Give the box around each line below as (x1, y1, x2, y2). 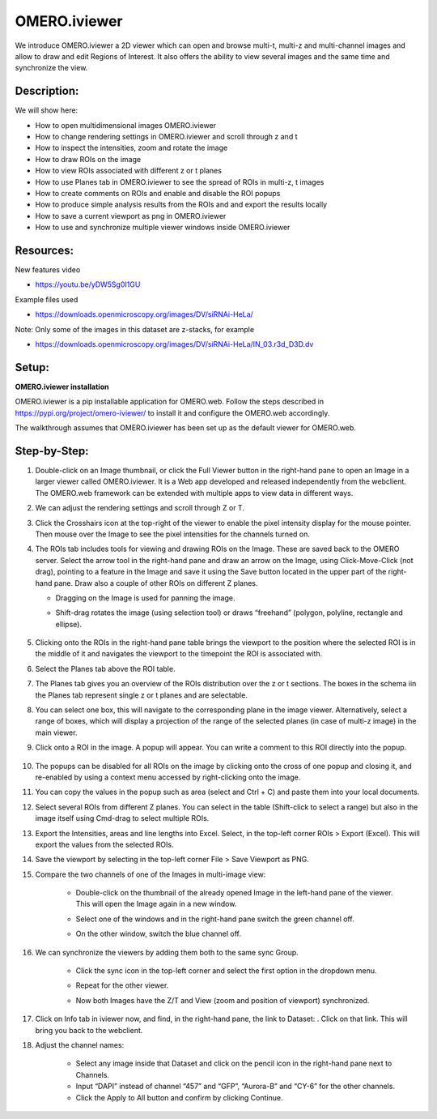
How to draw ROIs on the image (35, 154, 142, 164)
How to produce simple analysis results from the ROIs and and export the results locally (35, 199, 328, 210)
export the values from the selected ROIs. (35, 839, 174, 849)
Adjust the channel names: (35, 1040, 125, 1049)
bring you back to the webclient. (35, 1025, 143, 1035)
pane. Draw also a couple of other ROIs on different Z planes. (53, 578, 258, 587)
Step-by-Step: (15, 444, 89, 458)
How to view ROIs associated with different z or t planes (35, 166, 223, 176)
